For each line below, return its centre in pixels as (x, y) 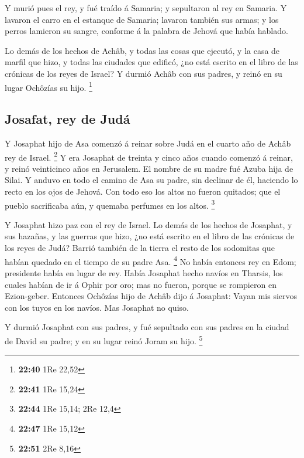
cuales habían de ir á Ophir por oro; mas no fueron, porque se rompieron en (141, 284)
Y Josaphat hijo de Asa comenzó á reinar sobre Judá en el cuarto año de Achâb (148, 143)
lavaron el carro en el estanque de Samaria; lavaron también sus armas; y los (142, 19)
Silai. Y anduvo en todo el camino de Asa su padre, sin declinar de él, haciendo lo (151, 180)
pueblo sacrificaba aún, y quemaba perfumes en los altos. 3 (110, 204)
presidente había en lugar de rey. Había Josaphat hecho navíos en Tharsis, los (144, 272)
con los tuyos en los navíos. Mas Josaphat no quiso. (97, 307)
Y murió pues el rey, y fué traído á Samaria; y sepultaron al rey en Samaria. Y (146, 8)
